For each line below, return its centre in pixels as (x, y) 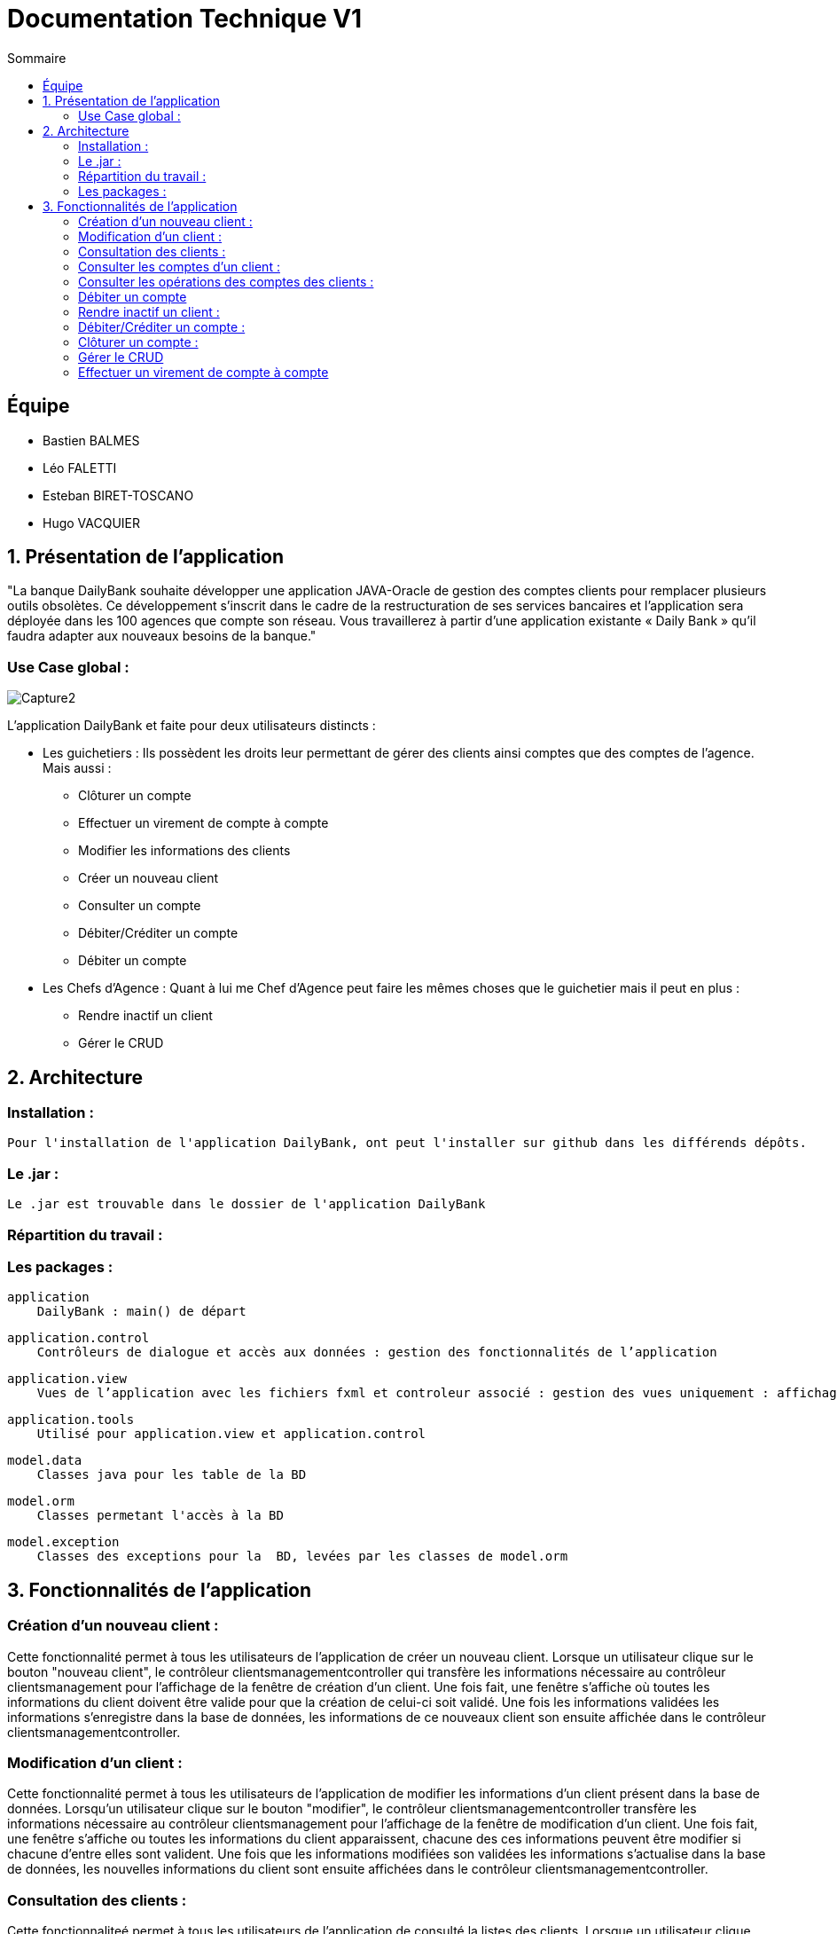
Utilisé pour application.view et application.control (231, 1434)
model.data (45, 1461)
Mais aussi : (77, 768)
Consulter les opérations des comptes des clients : (226, 281)
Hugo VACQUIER (92, 523)
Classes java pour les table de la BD (172, 1475)
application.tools (71, 1420)
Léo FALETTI (80, 468)
